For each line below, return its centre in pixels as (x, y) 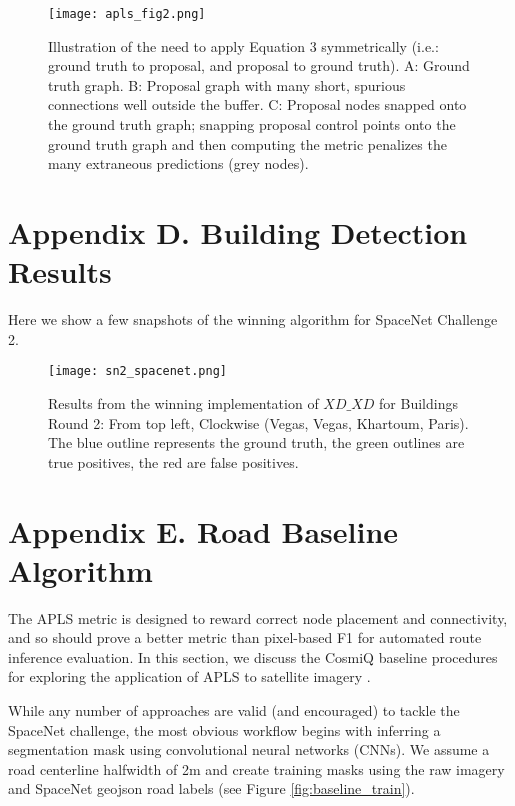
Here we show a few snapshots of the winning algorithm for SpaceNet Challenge (253, 319)
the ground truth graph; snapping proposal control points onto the (252, 124)
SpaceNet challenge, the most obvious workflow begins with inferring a (224, 729)
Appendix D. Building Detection (238, 232)
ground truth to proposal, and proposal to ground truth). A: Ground (259, 65)
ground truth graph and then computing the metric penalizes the (247, 143)
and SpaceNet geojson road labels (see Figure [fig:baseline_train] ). (211, 788)
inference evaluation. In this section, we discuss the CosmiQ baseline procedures (253, 656)
